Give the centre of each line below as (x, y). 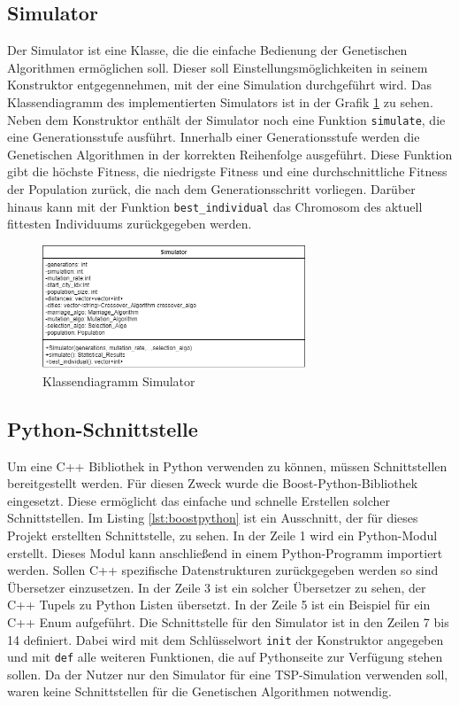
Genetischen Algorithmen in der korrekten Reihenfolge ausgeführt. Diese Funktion (230, 154)
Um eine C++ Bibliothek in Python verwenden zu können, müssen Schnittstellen (227, 465)
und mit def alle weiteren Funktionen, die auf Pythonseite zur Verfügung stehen (225, 657)
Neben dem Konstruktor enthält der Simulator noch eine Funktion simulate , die (226, 119)
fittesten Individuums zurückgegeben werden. (130, 224)
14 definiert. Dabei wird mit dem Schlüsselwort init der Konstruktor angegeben (226, 639)
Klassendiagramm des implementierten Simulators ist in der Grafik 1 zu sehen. (220, 101)
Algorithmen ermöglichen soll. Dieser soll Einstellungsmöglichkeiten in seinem (218, 67)
